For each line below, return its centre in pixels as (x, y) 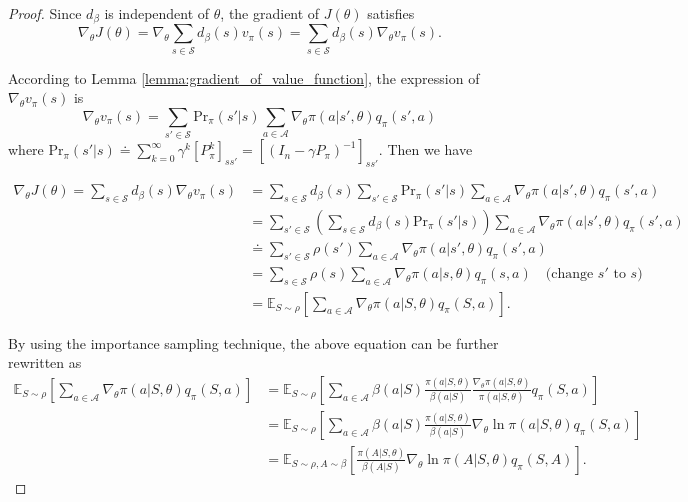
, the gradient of (270, 13)
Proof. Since (45, 13)
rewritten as (45, 362)
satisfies (391, 13)
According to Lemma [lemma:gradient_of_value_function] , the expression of (244, 77)
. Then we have (425, 149)
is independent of (157, 13)
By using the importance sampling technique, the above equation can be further (253, 342)
